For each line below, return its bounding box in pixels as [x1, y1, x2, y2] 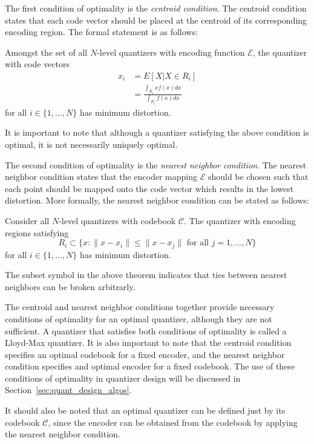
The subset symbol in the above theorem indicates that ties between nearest [5, 268, 287, 281]
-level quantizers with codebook [59, 214, 176, 227]
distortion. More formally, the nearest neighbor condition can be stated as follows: [5, 194, 309, 207]
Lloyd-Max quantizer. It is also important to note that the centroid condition [5, 336, 292, 349]
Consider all [5, 214, 50, 227]
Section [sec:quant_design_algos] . [5, 383, 132, 396]
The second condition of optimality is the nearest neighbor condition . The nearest [5, 158, 307, 171]
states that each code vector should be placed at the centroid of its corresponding [5, 13, 307, 26]
